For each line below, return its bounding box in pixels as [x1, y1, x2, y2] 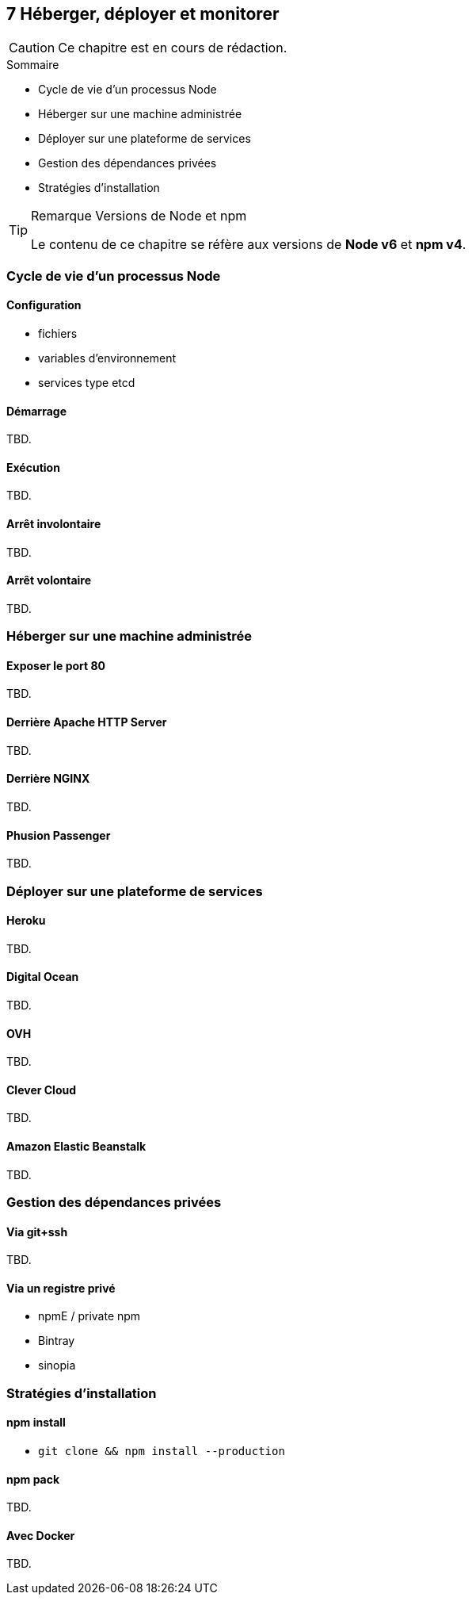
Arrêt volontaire [6, 573, 92, 588]
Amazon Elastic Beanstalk [6, 1139, 147, 1153]
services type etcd [38, 376, 135, 390]
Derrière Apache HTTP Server [6, 715, 167, 730]
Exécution [6, 460, 60, 474]
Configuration [6, 298, 82, 312]
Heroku [6, 913, 46, 928]
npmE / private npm [38, 1309, 141, 1323]
